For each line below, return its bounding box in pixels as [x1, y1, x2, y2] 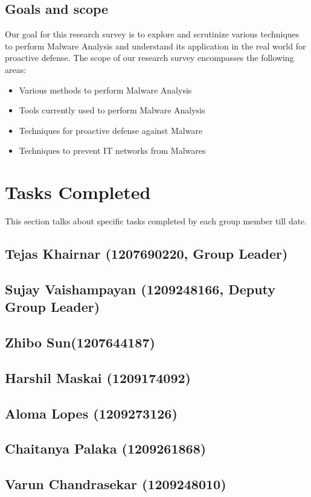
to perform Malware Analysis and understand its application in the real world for [5, 39, 306, 52]
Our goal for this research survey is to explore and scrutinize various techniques [5, 28, 300, 40]
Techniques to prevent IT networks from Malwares [19, 144, 206, 157]
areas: [5, 63, 27, 75]
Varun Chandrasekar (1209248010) [5, 475, 226, 493]
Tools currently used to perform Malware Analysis [19, 104, 205, 116]
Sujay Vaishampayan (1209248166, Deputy [5, 279, 276, 298]
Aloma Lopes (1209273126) [5, 404, 178, 422]
